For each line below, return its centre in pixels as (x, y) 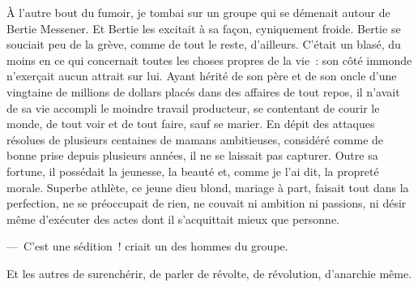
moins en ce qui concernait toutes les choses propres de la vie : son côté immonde (209, 60)
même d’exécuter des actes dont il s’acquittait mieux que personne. (173, 218)
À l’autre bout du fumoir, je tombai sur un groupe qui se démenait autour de (198, 12)
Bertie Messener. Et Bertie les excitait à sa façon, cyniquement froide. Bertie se (204, 28)
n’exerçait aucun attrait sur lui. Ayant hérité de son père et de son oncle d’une (202, 76)
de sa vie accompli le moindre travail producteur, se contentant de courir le (193, 107)
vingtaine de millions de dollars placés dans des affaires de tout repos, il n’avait (203, 91)
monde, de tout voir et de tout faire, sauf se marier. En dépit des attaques (191, 124)
